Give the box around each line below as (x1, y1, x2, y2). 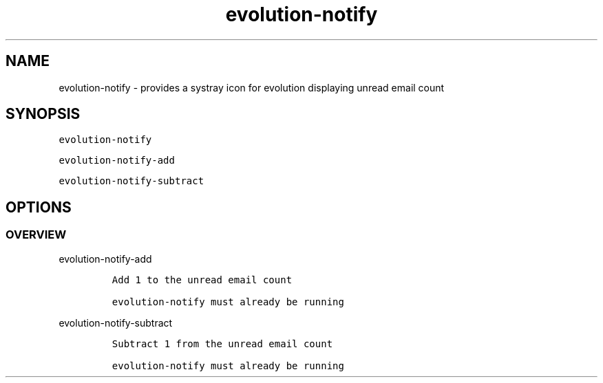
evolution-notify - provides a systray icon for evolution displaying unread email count (59, 81, 445, 94)
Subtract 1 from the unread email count (112, 338, 333, 349)
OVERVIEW (6, 228, 67, 242)
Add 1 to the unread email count (112, 274, 293, 285)
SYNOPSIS (6, 105, 81, 123)
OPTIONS (6, 198, 72, 216)
